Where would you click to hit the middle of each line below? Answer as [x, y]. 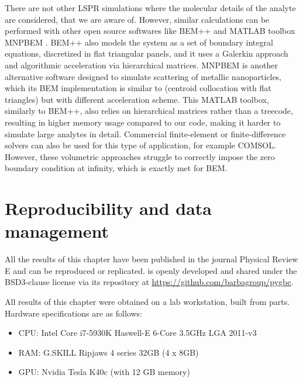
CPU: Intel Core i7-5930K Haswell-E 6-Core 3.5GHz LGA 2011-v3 [137, 333]
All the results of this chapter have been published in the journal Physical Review [151, 259]
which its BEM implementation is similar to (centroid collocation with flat [138, 88]
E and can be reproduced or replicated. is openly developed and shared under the [151, 270]
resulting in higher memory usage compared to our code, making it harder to [143, 122]
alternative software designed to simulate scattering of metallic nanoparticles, [143, 76]
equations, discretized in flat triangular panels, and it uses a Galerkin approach [147, 53]
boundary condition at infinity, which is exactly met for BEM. [116, 168]
